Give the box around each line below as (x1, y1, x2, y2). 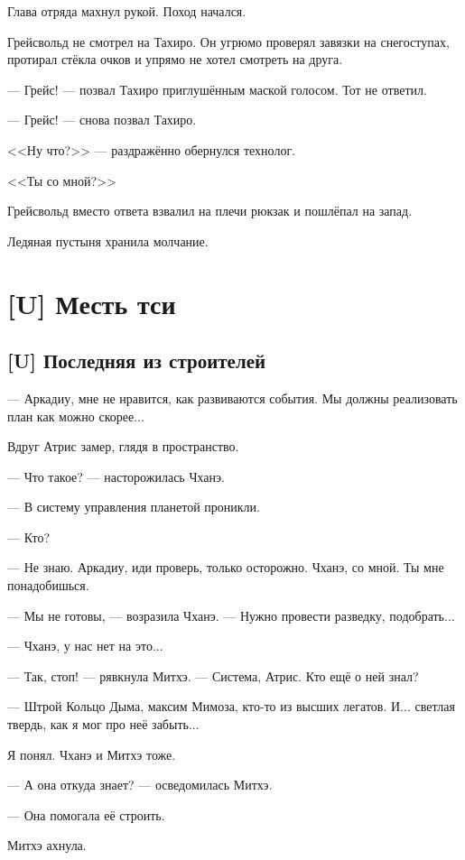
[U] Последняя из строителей (7, 347, 266, 375)
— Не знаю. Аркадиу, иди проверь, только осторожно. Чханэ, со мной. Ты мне (7, 558, 444, 577)
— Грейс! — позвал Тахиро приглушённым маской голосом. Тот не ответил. (7, 79, 427, 98)
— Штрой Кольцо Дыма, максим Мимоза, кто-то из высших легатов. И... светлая (7, 697, 455, 716)
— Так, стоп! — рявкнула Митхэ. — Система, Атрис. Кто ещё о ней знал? (7, 666, 419, 685)
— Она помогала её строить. (7, 805, 165, 824)
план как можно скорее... (7, 406, 144, 425)
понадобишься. (7, 576, 89, 595)
